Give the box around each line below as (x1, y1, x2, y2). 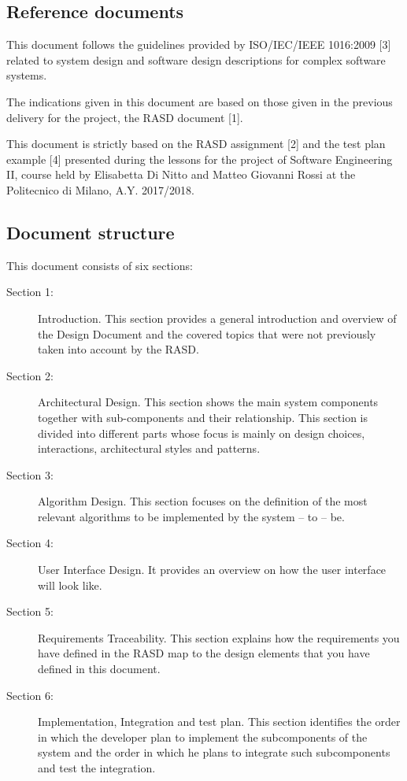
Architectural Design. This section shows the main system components (38, 394, 379, 410)
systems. (6, 67, 47, 83)
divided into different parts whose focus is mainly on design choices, (38, 424, 365, 441)
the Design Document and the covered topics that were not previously (38, 325, 376, 342)
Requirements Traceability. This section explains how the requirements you (38, 629, 400, 646)
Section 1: (6, 283, 54, 300)
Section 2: (6, 367, 54, 383)
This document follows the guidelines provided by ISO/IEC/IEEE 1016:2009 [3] (6, 36, 391, 53)
